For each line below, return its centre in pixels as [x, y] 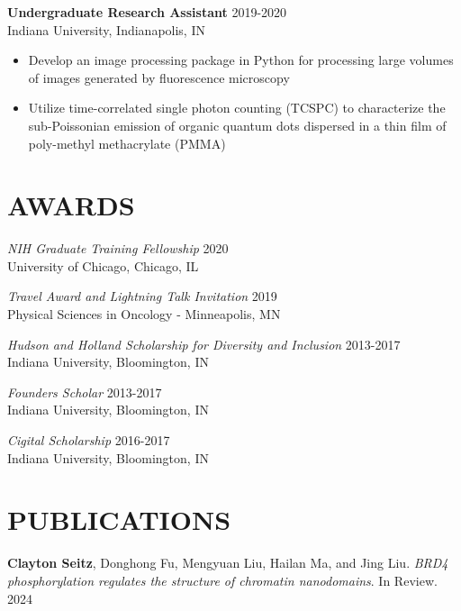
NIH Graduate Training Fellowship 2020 [118, 248]
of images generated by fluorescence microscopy [159, 77]
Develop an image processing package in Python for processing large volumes [241, 60]
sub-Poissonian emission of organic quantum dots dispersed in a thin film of [237, 125]
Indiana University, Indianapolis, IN [106, 29]
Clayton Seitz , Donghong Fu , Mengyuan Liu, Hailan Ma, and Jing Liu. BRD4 [228, 563]
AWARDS [71, 205]
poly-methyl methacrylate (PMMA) [127, 143]
